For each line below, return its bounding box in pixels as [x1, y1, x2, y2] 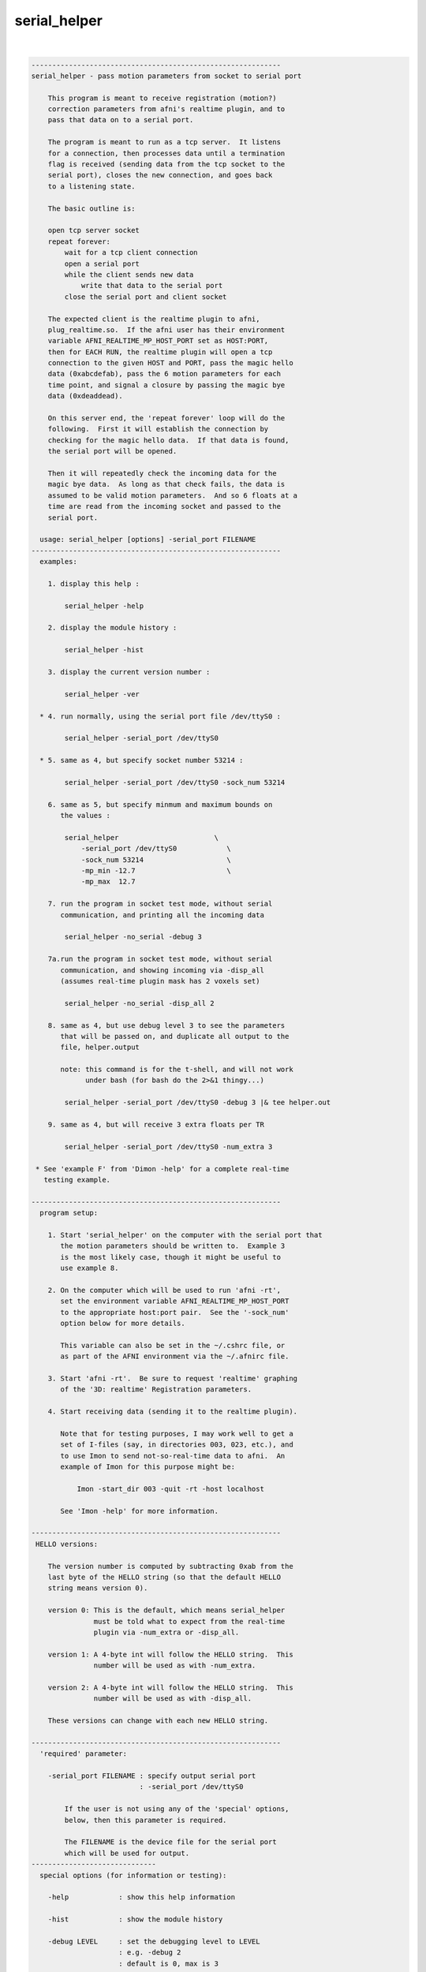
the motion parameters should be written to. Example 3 [60, 1242, 286, 1250]
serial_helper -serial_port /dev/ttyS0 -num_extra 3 [64, 1142, 273, 1151]
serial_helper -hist [64, 645, 144, 655]
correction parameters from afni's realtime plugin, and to [47, 105, 286, 114]
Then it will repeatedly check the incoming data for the [47, 469, 277, 477]
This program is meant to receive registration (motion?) [47, 93, 277, 103]
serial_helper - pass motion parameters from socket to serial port [31, 71, 302, 80]
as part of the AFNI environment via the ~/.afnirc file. [60, 1352, 290, 1361]
